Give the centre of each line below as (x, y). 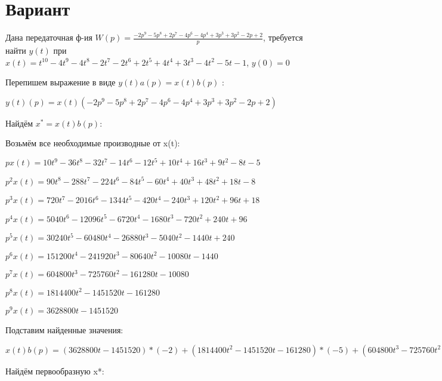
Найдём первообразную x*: (55, 371)
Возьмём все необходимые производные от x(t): (93, 143)
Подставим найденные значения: (64, 330)
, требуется (283, 37)
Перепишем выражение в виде (61, 82)
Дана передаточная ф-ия (49, 37)
